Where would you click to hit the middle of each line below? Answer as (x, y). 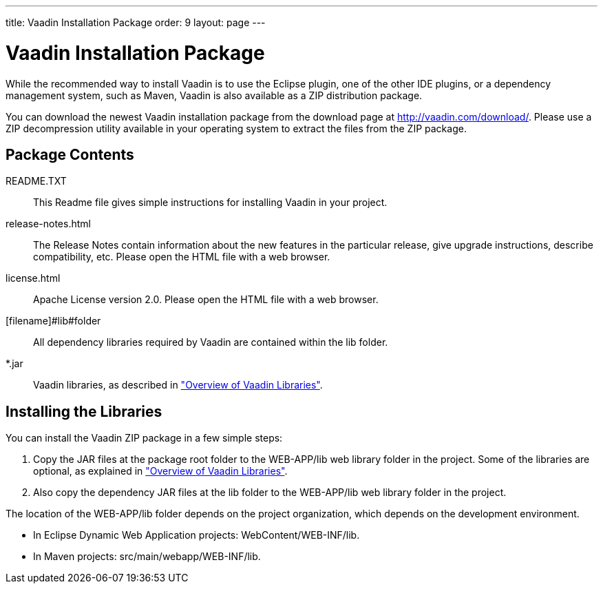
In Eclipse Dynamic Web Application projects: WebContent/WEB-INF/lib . (197, 535)
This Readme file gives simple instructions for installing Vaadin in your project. (210, 203)
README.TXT (36, 181)
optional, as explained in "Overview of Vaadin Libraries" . (160, 471)
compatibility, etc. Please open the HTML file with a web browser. (182, 257)
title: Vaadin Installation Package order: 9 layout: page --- (136, 22)
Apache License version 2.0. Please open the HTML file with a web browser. (206, 300)
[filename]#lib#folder (53, 321)
